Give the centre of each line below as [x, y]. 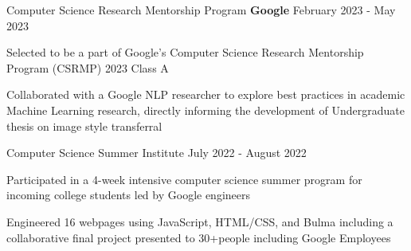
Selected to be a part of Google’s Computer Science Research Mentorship [185, 52]
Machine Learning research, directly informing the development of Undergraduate [205, 110]
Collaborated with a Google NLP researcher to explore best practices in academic [206, 94]
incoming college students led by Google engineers [129, 195]
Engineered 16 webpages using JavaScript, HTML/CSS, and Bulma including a [200, 221]
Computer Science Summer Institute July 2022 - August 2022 [157, 153]
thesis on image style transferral [84, 125]
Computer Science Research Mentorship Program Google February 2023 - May [201, 10]
